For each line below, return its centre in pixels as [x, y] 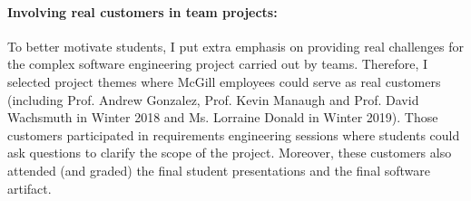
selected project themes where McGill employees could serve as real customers [224, 81]
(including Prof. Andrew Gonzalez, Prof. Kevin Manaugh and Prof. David [213, 99]
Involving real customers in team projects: [142, 11]
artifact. [29, 188]
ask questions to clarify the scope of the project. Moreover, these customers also [230, 153]
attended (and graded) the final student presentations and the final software [219, 170]
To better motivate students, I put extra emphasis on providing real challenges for [236, 46]
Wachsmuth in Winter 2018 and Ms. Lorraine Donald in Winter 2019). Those [223, 117]
